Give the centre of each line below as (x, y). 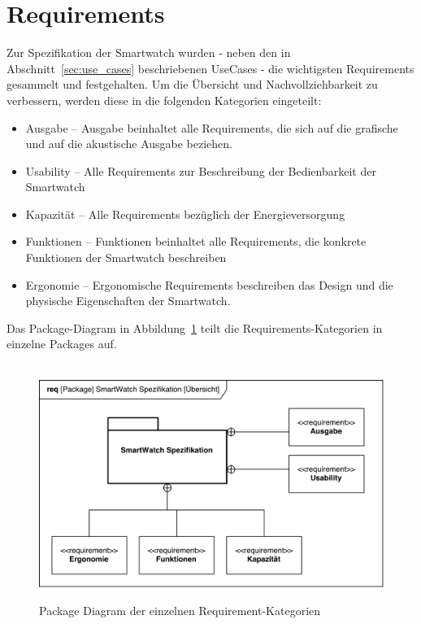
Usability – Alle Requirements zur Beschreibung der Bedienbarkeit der (201, 170)
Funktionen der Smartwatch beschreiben (126, 257)
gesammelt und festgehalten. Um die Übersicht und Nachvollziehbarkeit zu (192, 84)
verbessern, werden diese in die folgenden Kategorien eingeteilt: (164, 100)
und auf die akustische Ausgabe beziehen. (129, 144)
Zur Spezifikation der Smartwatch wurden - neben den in (149, 52)
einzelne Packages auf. (62, 344)
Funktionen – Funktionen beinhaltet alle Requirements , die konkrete (196, 241)
